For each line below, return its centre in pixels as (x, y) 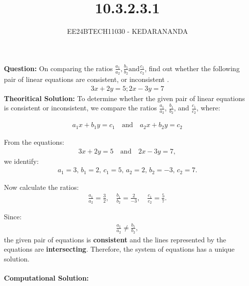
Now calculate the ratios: (41, 187)
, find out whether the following (192, 68)
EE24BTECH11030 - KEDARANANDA (127, 31)
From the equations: (34, 142)
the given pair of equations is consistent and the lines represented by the (115, 239)
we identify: (21, 161)
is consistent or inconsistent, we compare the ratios (81, 108)
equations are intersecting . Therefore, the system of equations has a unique (119, 249)
